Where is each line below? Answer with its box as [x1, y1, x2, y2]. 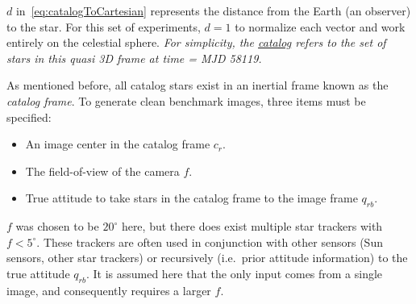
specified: [6, 108, 52, 125]
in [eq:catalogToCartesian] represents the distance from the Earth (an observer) [15, 2, 411, 19]
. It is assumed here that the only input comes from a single [85, 264, 383, 281]
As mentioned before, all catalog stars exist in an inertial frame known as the [6, 77, 389, 94]
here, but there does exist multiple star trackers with [121, 218, 383, 235]
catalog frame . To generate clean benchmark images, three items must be [6, 92, 366, 109]
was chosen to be [15, 218, 99, 235]
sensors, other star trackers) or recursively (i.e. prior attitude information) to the [6, 249, 408, 266]
